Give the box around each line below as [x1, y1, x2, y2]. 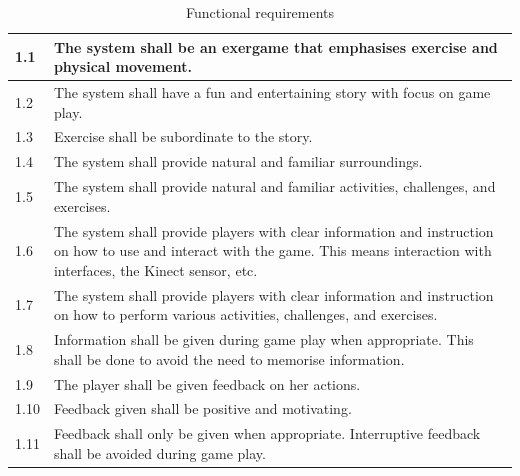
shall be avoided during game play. [53, 442, 266, 463]
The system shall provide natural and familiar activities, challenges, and [53, 176, 496, 197]
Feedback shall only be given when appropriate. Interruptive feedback [53, 423, 481, 444]
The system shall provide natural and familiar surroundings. [53, 151, 423, 172]
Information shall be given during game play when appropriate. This [53, 329, 474, 350]
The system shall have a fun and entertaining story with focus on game [53, 82, 491, 103]
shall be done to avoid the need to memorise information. [53, 348, 405, 369]
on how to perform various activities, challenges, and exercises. [53, 304, 438, 325]
